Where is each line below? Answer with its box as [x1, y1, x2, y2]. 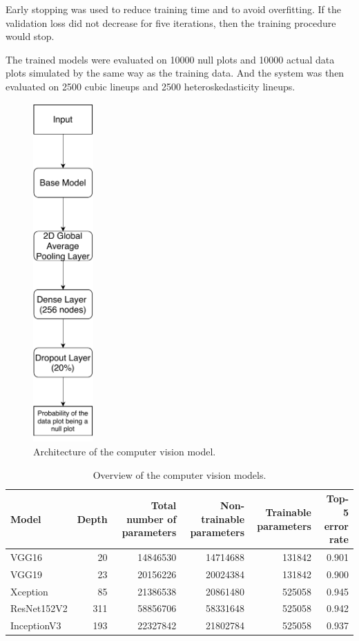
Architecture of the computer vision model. [33, 444, 216, 459]
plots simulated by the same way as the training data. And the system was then [6, 66, 345, 80]
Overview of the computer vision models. [93, 467, 266, 482]
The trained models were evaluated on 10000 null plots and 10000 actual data [6, 52, 335, 66]
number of [126, 511, 177, 526]
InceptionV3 [10, 618, 61, 633]
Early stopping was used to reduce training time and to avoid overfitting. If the [6, 2, 341, 16]
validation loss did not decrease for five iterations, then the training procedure [6, 15, 336, 30]
